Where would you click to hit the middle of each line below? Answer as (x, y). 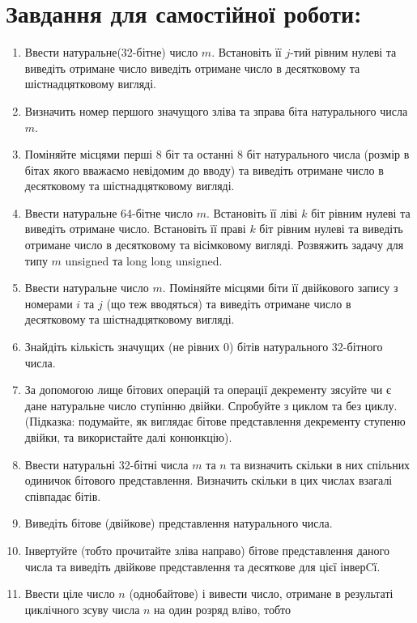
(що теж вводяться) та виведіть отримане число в (229, 303)
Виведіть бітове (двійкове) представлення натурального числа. (179, 523)
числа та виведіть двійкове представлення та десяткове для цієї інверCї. (202, 566)
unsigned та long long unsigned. (144, 260)
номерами (49, 303)
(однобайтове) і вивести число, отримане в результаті (261, 593)
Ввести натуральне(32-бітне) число (111, 52)
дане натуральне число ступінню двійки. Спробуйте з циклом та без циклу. (211, 405)
